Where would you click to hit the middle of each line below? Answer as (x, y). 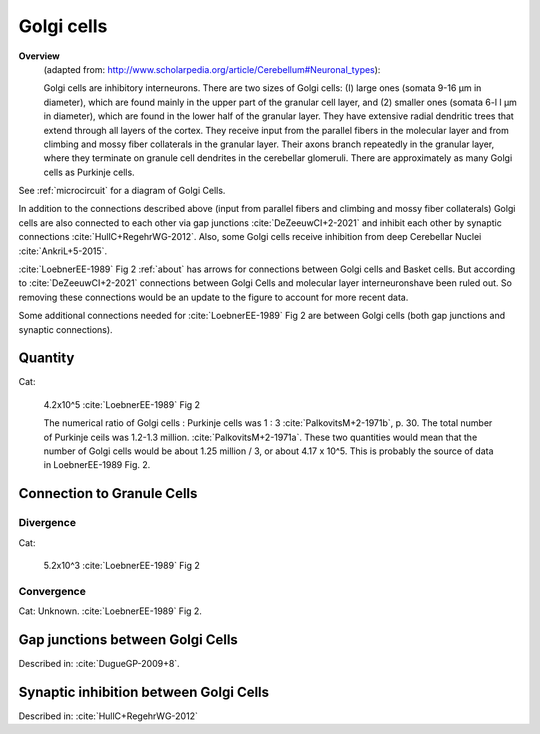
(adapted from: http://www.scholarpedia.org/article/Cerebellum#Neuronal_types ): (212, 69)
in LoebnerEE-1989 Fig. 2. (97, 465)
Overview (39, 56)
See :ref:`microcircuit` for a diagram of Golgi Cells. (122, 191)
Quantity (46, 358)
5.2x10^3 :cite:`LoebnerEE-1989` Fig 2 (121, 565)
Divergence (47, 523)
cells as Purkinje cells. (89, 172)
